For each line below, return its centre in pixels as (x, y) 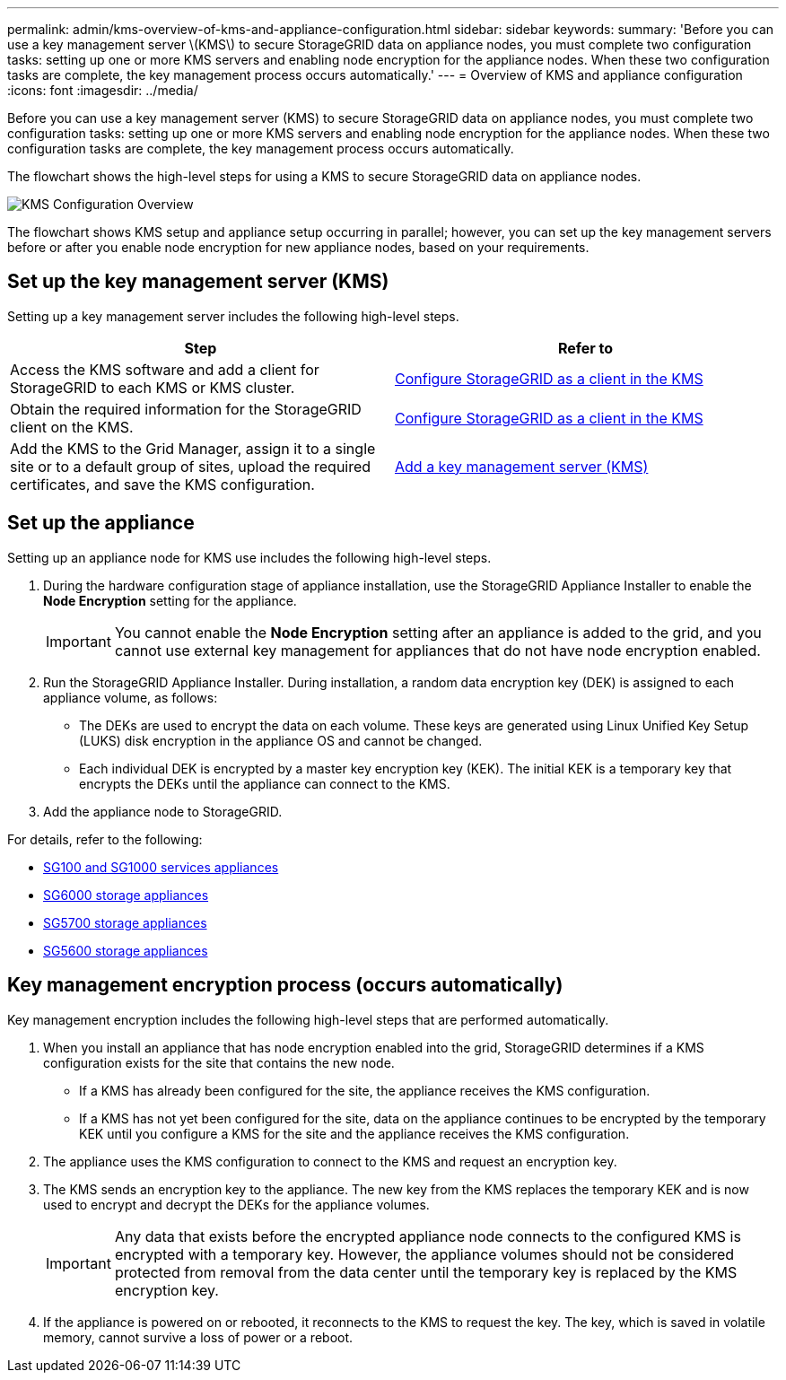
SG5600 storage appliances (126, 950)
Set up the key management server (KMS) (198, 282)
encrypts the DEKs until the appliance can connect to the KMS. (265, 783)
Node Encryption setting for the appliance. (170, 600)
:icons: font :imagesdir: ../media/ (103, 90)
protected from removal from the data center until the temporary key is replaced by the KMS (426, 1272)
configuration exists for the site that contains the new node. (219, 1062)
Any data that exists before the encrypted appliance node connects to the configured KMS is (428, 1236)
